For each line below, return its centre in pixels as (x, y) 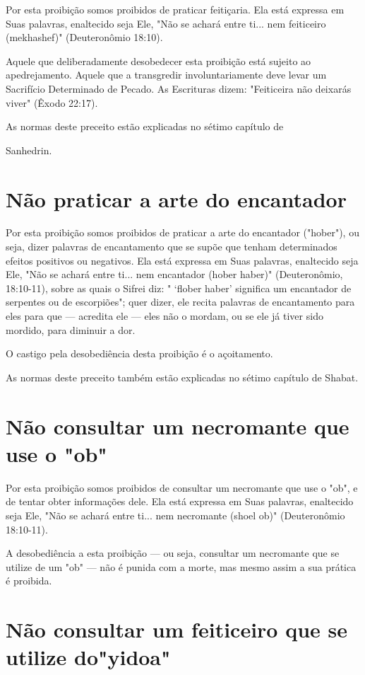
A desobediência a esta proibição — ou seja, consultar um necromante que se (173, 553)
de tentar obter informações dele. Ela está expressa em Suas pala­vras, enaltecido (180, 501)
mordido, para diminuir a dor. (71, 329)
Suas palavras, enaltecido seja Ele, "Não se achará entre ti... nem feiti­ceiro (166, 23)
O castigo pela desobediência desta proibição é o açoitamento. (139, 353)
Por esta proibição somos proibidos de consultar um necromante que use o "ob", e (182, 487)
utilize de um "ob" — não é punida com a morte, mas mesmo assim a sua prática (181, 566)
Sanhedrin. (29, 150)
